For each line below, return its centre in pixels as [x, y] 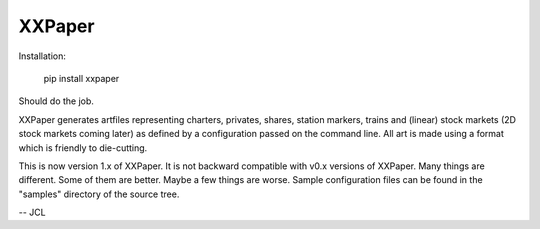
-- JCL [32, 212]
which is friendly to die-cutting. [83, 147]
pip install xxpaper [81, 78]
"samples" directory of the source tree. [99, 194]
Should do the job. [56, 101]
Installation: [42, 56]
